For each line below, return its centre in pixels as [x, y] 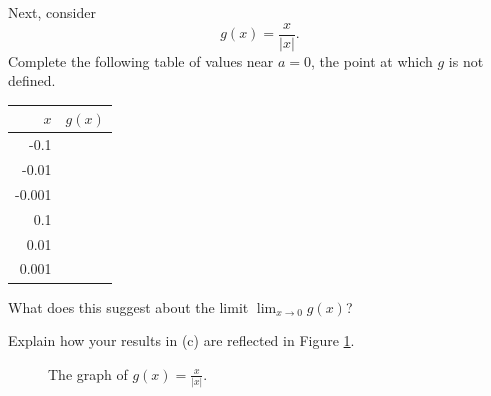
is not [466, 60]
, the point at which [372, 60]
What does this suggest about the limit [128, 306]
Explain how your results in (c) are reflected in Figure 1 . [181, 340]
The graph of [88, 373]
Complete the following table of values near [141, 60]
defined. [32, 80]
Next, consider [52, 12]
